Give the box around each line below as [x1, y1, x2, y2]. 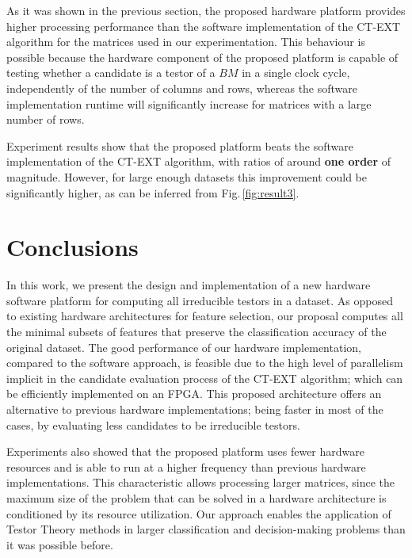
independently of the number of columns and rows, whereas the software [6, 79, 358, 96]
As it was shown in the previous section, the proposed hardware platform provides [6, 2, 406, 18]
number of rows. [6, 111, 85, 128]
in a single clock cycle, [242, 64, 350, 81]
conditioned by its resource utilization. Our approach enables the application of [6, 505, 391, 522]
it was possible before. [6, 536, 113, 552]
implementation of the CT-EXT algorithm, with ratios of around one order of [6, 153, 391, 170]
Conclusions [6, 231, 139, 263]
